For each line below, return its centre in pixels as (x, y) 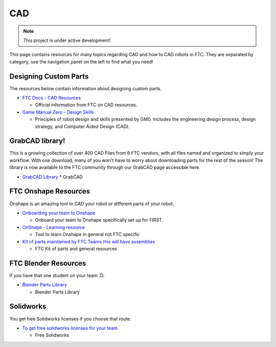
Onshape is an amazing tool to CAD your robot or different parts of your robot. (92, 204)
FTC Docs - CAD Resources (52, 98)
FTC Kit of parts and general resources (76, 249)
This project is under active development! (67, 40)
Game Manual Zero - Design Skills (58, 112)
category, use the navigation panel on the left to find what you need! (81, 62)
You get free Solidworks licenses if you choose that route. (70, 318)
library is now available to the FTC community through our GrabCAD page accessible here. (105, 167)
